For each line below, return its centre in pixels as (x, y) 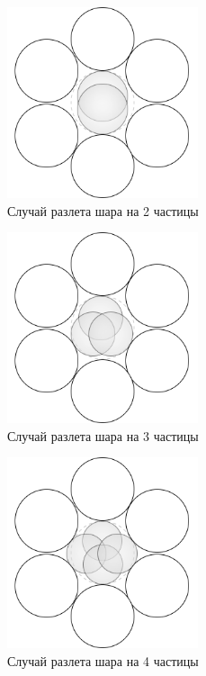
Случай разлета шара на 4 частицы (103, 660)
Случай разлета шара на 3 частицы (103, 435)
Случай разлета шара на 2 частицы (103, 210)
